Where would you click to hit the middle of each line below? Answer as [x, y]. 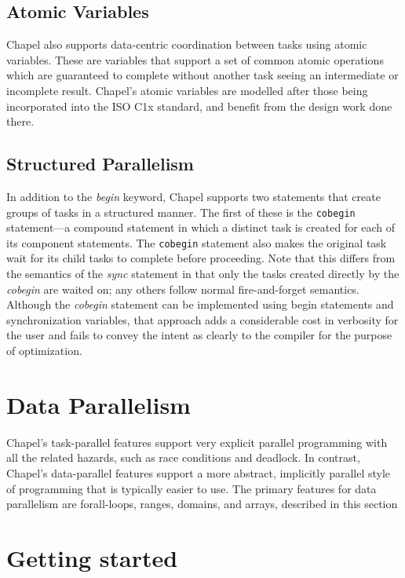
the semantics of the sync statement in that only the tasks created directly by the [203, 274]
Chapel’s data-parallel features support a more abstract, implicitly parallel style [199, 472]
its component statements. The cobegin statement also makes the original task [197, 242]
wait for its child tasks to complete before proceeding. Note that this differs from [201, 258]
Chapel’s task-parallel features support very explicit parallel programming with [197, 442]
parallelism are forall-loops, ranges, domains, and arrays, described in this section [202, 504]
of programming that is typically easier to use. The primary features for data [192, 488]
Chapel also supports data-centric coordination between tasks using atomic [187, 44]
